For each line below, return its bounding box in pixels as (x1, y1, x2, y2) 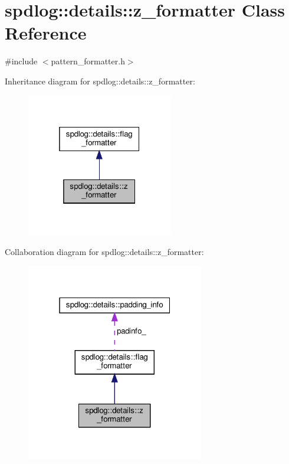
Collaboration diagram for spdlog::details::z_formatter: (5, 245, 204, 257)
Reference (5, 21, 87, 45)
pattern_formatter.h (51, 55, 125, 67)
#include (5, 55, 38, 67)
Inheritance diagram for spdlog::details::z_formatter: (5, 74, 195, 87)
